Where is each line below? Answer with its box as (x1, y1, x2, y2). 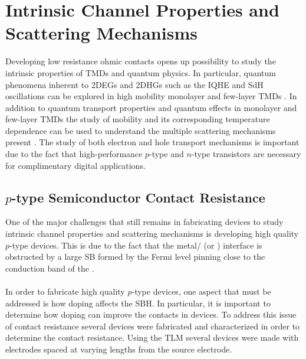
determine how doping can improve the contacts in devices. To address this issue (5, 308, 297, 321)
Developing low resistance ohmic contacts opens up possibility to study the (5, 55, 276, 67)
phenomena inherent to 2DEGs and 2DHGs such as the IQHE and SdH (5, 78, 264, 90)
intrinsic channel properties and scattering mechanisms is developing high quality (5, 227, 299, 240)
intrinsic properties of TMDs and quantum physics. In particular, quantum (5, 66, 276, 79)
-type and (149, 148, 184, 160)
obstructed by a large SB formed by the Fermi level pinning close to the (5, 250, 265, 263)
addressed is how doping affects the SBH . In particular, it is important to (5, 296, 271, 309)
